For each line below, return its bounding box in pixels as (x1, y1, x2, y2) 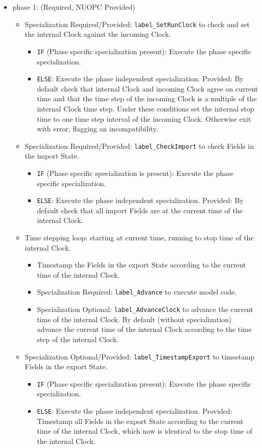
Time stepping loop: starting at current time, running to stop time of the (25, 232, 254, 243)
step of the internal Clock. (37, 333, 119, 344)
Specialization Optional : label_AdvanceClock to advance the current (37, 304, 253, 315)
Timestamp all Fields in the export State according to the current (37, 415, 244, 426)
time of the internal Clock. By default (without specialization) (37, 313, 232, 324)
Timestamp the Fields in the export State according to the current (37, 259, 246, 270)
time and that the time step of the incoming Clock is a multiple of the (37, 93, 257, 104)
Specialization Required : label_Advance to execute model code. (37, 286, 237, 297)
